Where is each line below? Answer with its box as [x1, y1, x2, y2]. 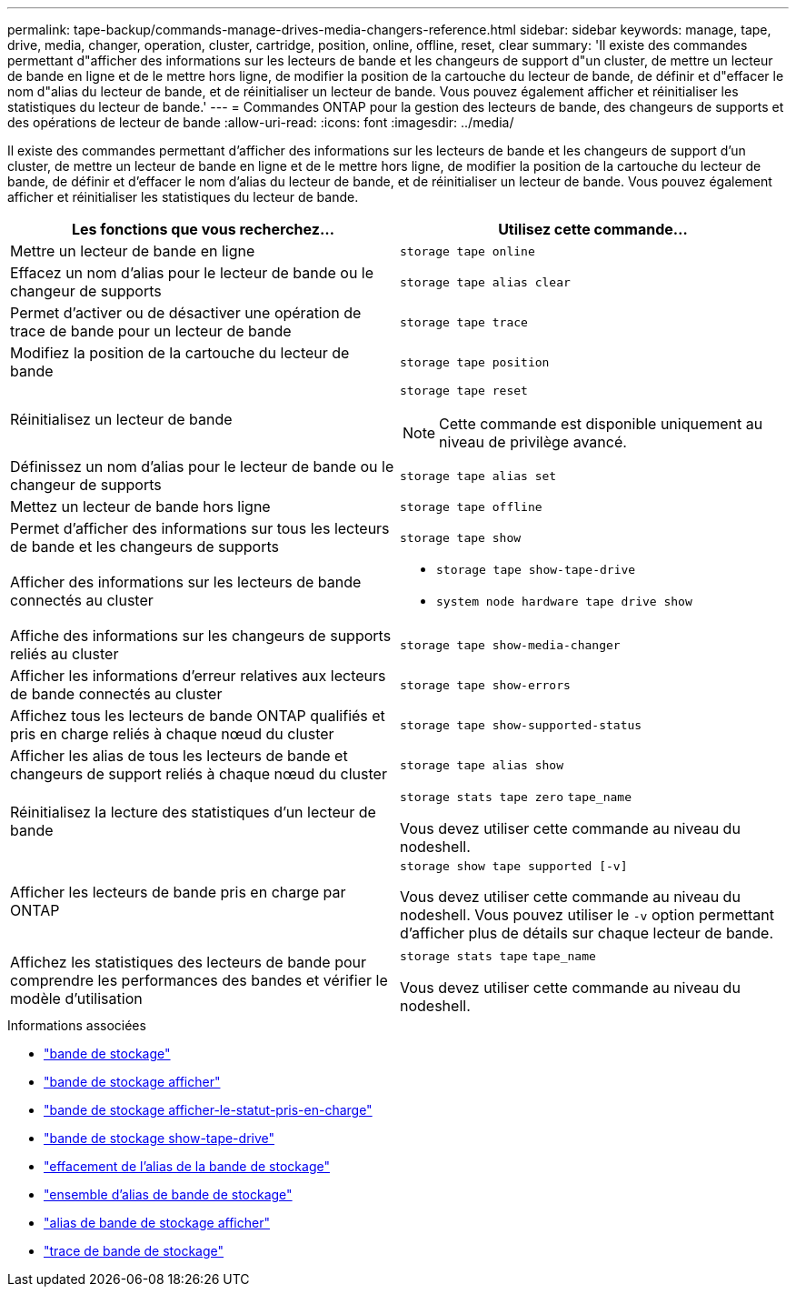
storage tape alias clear [400, 275, 571, 289]
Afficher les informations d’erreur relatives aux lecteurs [10, 667, 386, 685]
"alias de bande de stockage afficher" [44, 1215, 270, 1230]
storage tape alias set [400, 468, 557, 483]
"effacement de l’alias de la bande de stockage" [44, 1159, 330, 1174]
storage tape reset [400, 384, 528, 397]
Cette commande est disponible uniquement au [439, 415, 763, 433]
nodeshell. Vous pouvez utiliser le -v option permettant [400, 906, 774, 924]
